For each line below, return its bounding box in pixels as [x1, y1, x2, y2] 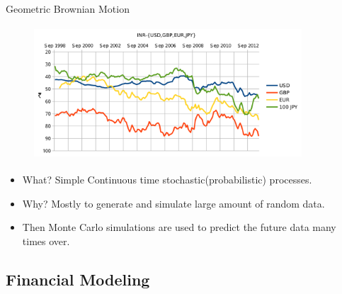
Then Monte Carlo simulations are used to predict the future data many [22, 220, 336, 234]
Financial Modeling [6, 268, 150, 290]
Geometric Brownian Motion [6, 1, 130, 16]
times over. [22, 233, 70, 248]
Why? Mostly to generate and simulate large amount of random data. [22, 196, 325, 210]
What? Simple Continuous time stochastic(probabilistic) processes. [22, 172, 312, 187]
